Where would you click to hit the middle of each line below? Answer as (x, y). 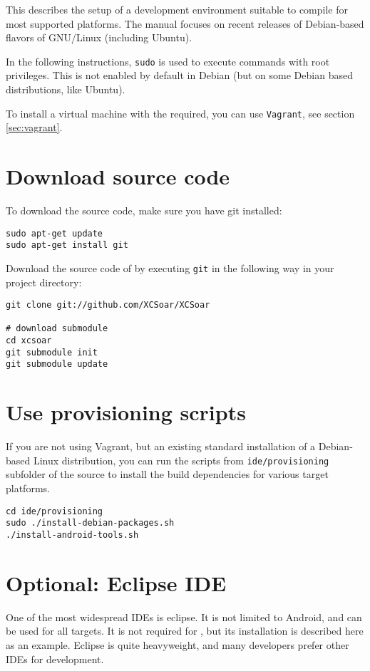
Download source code (118, 176)
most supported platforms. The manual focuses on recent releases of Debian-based (185, 23)
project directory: (44, 282)
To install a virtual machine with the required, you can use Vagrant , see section (180, 113)
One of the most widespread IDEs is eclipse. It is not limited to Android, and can (184, 617)
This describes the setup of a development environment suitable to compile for (177, 9)
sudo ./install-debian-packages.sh (90, 523)
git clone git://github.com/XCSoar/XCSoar (108, 305)
